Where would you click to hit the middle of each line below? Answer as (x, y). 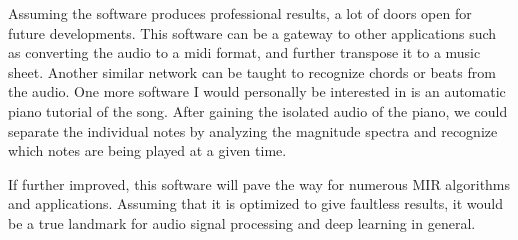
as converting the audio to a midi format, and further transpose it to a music (244, 52)
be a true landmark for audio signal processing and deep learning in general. (242, 222)
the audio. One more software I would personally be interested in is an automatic (257, 91)
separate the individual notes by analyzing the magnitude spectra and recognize (253, 130)
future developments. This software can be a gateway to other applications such (252, 32)
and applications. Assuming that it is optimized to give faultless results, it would (255, 203)
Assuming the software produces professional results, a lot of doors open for (240, 13)
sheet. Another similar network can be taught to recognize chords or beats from (252, 71)
